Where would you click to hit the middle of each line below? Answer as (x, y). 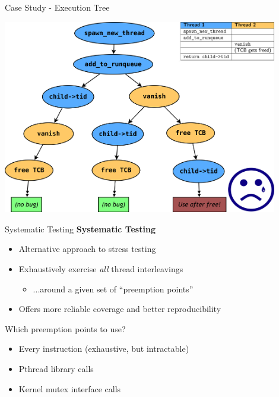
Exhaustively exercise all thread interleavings (101, 268)
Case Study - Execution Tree (57, 7)
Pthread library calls (56, 368)
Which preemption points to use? (65, 328)
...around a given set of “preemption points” (113, 289)
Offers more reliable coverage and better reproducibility (120, 309)
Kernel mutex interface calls (70, 388)
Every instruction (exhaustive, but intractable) (104, 349)
